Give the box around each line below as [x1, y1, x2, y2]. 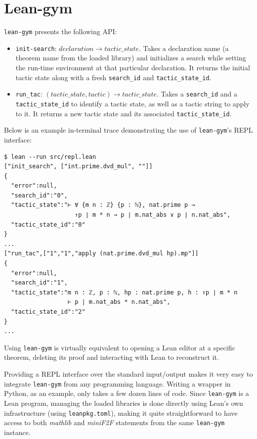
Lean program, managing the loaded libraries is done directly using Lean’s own [4, 397, 243, 408]
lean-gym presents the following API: [4, 26, 117, 37]
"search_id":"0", [11, 192, 68, 199]
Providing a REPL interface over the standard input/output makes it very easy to [4, 369, 253, 379]
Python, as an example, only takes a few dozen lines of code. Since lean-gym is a [4, 388, 249, 398]
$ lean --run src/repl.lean [4, 153, 96, 160]
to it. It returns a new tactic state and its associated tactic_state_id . [15, 108, 232, 118]
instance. [4, 427, 31, 437]
